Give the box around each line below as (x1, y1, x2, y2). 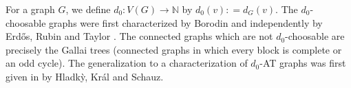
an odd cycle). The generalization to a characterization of (6, 56, 248, 70)
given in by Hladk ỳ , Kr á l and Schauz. (6, 69, 164, 83)
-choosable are (285, 29, 345, 43)
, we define (65, 2, 111, 16)
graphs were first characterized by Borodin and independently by (49, 15, 323, 30)
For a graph (6, 2, 55, 16)
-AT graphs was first (259, 56, 346, 70)
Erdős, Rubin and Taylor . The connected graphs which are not (6, 29, 273, 43)
